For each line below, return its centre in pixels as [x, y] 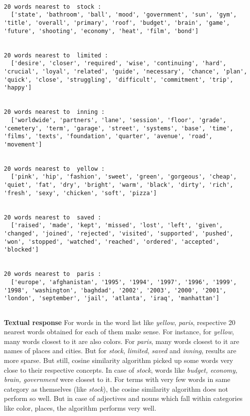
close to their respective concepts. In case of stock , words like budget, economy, [121, 370]
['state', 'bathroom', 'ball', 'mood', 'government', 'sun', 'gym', [124, 15]
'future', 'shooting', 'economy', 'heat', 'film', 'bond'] [101, 31]
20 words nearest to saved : [53, 217]
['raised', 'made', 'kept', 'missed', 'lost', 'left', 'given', [117, 226]
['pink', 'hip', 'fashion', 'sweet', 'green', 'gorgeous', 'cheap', [124, 177]
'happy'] [18, 88]
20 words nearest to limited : [56, 55]
